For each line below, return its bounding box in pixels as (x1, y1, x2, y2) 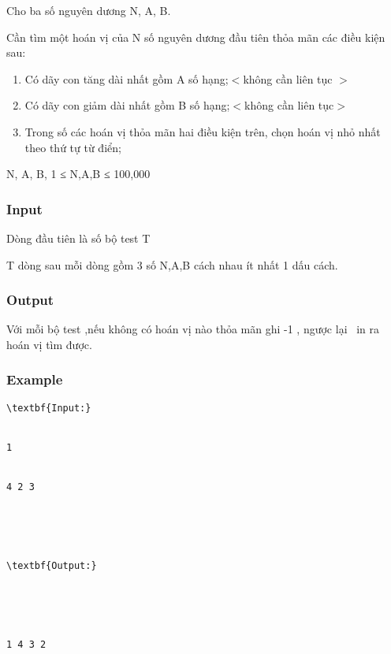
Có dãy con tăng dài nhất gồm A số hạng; (24, 70, 229, 87)
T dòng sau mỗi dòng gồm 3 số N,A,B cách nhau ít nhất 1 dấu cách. (6, 256, 338, 273)
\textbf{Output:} (6, 559, 97, 571)
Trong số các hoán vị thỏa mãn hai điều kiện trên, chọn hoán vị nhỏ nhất (24, 123, 381, 139)
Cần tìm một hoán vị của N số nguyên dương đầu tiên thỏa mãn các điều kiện (6, 28, 385, 45)
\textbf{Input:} (6, 402, 91, 414)
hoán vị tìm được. (6, 336, 92, 352)
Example (6, 370, 63, 389)
